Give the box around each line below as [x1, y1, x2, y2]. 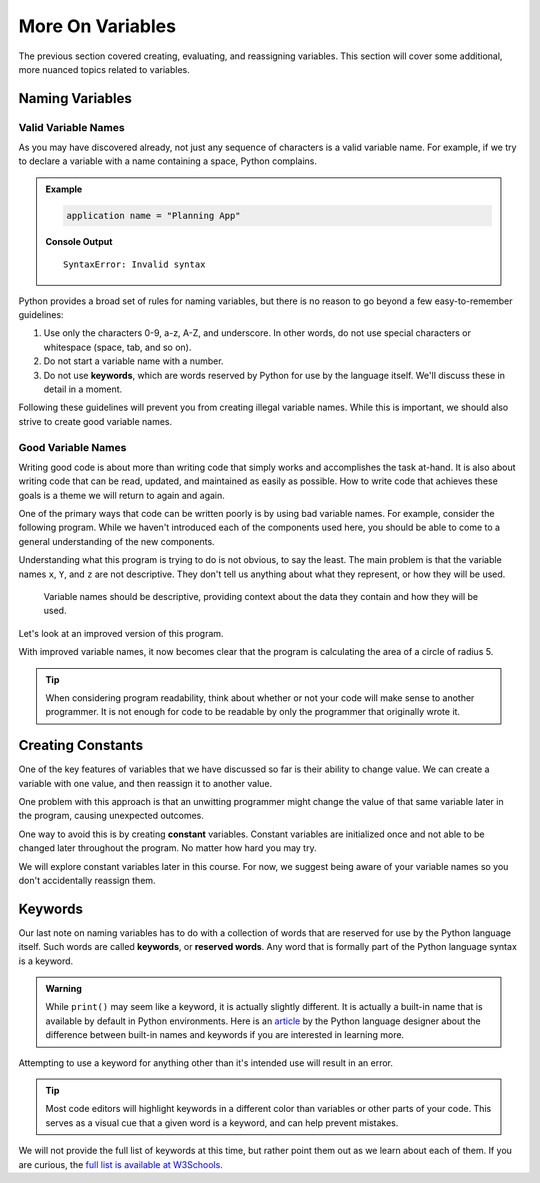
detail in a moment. [43, 383, 123, 395]
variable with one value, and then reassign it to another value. [18, 777, 273, 789]
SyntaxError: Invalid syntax [63, 259, 206, 270]
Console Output [45, 235, 113, 247]
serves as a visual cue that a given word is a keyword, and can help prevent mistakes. [45, 1116, 399, 1129]
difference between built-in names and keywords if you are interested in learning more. [45, 1029, 405, 1041]
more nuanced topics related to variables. [18, 63, 190, 75]
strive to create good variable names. [18, 415, 173, 427]
